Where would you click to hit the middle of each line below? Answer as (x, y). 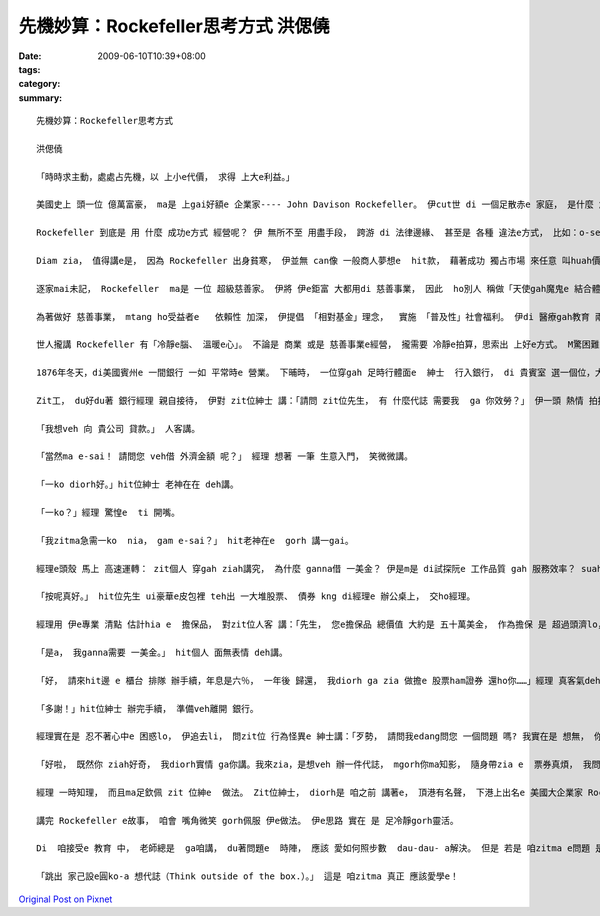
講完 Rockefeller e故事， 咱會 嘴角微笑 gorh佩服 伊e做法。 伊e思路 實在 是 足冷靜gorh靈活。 (247, 820)
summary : (40, 97)
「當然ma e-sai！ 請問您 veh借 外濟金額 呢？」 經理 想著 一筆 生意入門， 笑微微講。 (225, 456)
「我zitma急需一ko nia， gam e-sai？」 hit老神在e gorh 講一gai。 (195, 540)
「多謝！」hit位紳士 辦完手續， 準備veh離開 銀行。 (147, 708)
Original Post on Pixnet (65, 899)
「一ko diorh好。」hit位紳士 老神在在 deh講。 (137, 484)
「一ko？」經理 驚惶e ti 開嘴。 (108, 513)
